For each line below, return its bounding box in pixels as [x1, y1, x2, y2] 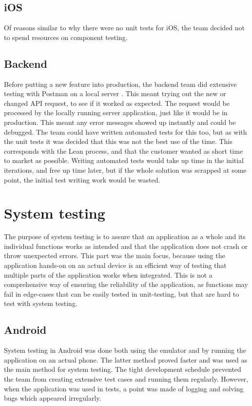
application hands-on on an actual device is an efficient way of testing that [4, 260, 227, 270]
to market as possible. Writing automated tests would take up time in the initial [4, 155, 244, 165]
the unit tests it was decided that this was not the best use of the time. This [4, 136, 233, 146]
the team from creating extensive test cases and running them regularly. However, [4, 373, 249, 384]
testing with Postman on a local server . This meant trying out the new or [4, 88, 226, 99]
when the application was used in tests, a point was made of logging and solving [4, 383, 244, 393]
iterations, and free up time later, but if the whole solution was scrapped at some [4, 164, 247, 175]
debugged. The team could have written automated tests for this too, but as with [4, 126, 247, 137]
